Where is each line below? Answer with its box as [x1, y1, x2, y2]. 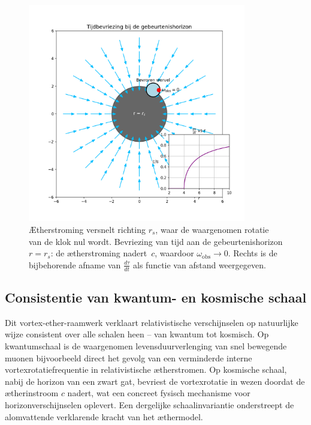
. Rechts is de [228, 247, 277, 259]
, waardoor [155, 247, 194, 259]
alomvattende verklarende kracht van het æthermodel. [5, 410, 203, 423]
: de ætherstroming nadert [50, 247, 147, 259]
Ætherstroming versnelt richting [29, 223, 146, 235]
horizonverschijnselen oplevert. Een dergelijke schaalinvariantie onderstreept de [5, 398, 294, 411]
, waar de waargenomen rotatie [155, 223, 269, 235]
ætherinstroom [5, 387, 59, 399]
